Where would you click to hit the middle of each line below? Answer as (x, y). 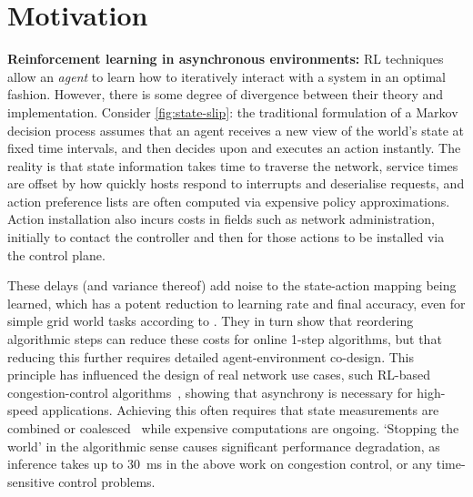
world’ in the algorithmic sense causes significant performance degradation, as (224, 446)
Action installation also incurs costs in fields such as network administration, (221, 219)
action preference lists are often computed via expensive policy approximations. (229, 201)
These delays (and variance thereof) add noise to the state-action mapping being (232, 285)
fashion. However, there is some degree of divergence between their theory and (226, 94)
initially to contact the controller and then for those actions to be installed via (226, 237)
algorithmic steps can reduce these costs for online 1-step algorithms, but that (225, 339)
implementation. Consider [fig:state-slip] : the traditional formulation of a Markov (233, 112)
